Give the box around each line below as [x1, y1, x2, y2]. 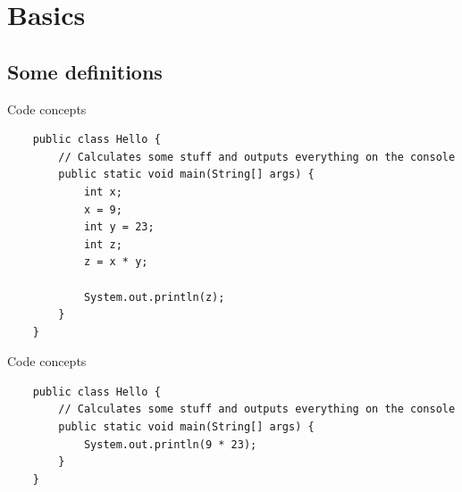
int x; [83, 185, 122, 198]
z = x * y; [83, 255, 148, 269]
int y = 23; [83, 221, 155, 234]
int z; [83, 238, 122, 251]
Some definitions [7, 57, 163, 85]
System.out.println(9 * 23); [83, 438, 257, 451]
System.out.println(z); [83, 290, 225, 304]
